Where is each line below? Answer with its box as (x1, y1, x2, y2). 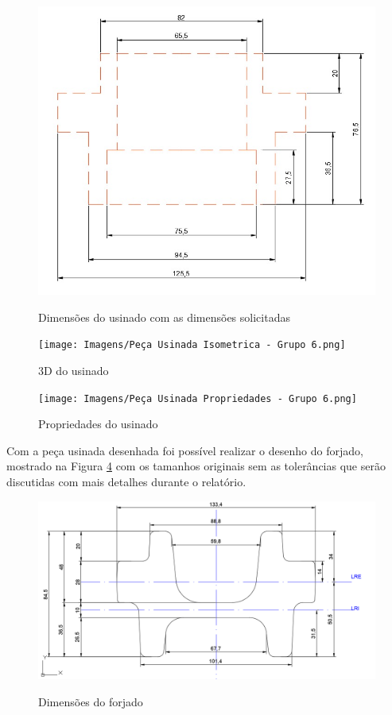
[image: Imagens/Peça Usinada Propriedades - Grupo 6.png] (38, 392, 357, 404)
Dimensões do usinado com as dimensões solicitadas (38, 308, 290, 325)
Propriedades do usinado (38, 415, 158, 432)
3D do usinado (38, 362, 109, 379)
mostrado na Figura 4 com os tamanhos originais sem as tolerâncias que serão (6, 458, 386, 474)
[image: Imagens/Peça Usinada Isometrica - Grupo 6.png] (38, 339, 346, 351)
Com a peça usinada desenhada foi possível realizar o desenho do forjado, (6, 442, 363, 458)
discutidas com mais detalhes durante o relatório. (6, 473, 246, 490)
